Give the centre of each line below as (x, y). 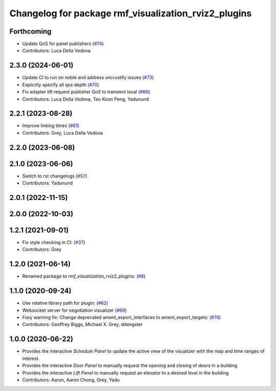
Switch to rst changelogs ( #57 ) (55, 176)
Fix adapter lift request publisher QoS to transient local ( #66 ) (86, 92)
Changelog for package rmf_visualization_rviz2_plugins (131, 13)
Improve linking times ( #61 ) (51, 126)
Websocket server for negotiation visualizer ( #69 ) (75, 310)
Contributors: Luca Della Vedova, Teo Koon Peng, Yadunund (86, 99)
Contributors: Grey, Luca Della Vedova (63, 133)
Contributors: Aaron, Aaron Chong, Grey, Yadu (71, 380)
